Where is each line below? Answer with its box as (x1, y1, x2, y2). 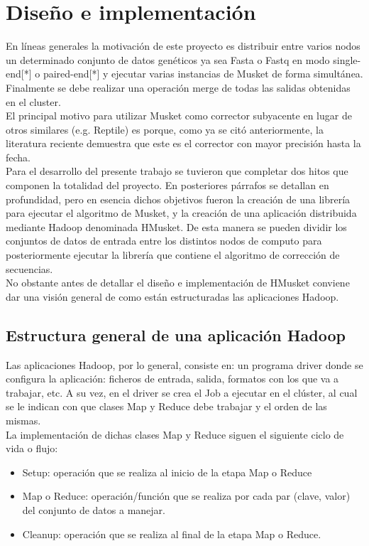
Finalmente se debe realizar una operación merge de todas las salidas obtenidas (6, 80, 351, 95)
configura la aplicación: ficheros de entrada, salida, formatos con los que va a (6, 371, 339, 386)
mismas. (6, 412, 41, 427)
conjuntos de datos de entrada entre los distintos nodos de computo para (6, 233, 322, 248)
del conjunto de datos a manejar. (22, 502, 165, 517)
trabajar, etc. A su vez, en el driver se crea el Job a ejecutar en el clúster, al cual (6, 385, 358, 400)
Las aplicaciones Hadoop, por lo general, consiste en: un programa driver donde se (6, 357, 363, 372)
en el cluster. (6, 94, 61, 109)
